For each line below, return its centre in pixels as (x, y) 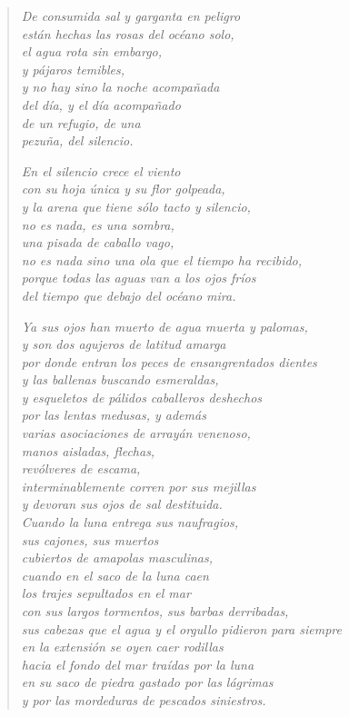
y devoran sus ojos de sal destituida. (122, 504)
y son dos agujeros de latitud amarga (124, 344)
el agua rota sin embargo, (92, 51)
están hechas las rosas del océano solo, (128, 33)
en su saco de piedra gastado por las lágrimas (147, 682)
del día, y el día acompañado (101, 104)
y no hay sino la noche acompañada (120, 87)
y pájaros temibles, (73, 69)
